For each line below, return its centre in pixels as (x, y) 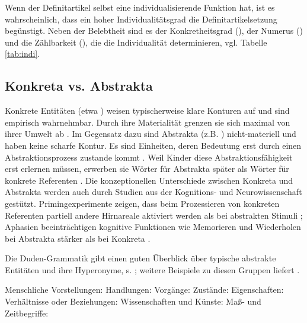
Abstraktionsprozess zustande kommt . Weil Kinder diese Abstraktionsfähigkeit (149, 157)
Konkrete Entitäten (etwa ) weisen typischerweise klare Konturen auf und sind (147, 111)
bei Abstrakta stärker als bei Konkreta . (78, 238)
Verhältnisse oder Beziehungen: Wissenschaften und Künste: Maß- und (133, 301)
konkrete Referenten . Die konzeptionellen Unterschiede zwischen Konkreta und (149, 180)
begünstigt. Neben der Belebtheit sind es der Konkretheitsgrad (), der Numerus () (154, 31)
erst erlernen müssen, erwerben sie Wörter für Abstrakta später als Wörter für (147, 169)
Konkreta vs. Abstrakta (79, 86)
